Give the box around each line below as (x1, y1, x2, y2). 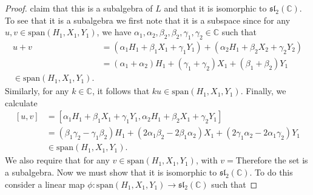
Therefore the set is (235, 154, 308, 166)
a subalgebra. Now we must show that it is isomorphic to (5, 165, 217, 178)
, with (195, 154, 218, 166)
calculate (5, 96, 38, 109)
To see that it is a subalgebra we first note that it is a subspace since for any (5, 13, 291, 26)
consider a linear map (5, 177, 85, 190)
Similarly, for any (5, 84, 69, 97)
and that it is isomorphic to (164, 2, 267, 14)
